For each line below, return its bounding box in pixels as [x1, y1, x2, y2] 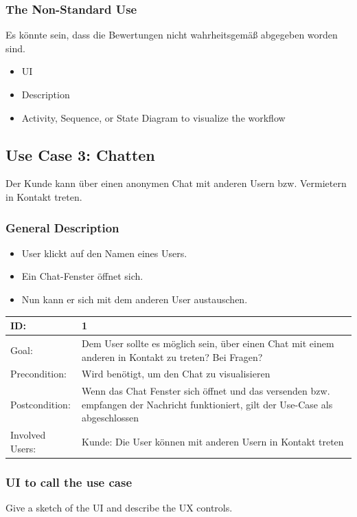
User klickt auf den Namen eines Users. [21, 245, 187, 260]
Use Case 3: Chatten [5, 144, 155, 165]
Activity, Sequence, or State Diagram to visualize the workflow [21, 110, 286, 124]
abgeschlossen [81, 410, 139, 425]
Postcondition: [10, 397, 71, 411]
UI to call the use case [5, 473, 133, 490]
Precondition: [10, 366, 67, 381]
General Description [5, 219, 119, 236]
